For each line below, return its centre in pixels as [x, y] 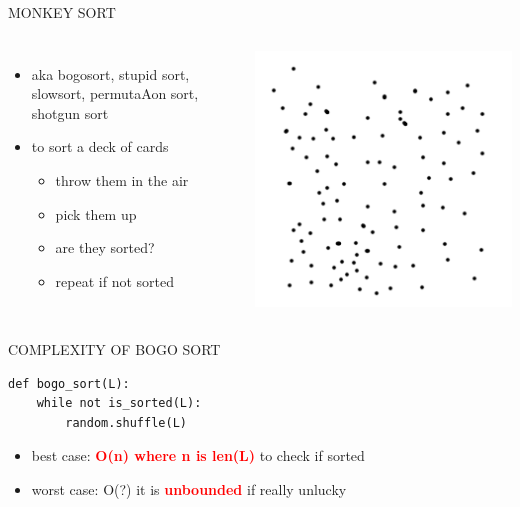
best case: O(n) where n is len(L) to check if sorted [198, 455]
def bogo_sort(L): [69, 383]
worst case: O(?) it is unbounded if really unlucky [189, 489]
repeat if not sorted [114, 280]
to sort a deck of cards [100, 146]
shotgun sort [70, 112]
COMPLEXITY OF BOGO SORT [114, 349]
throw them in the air [122, 179]
